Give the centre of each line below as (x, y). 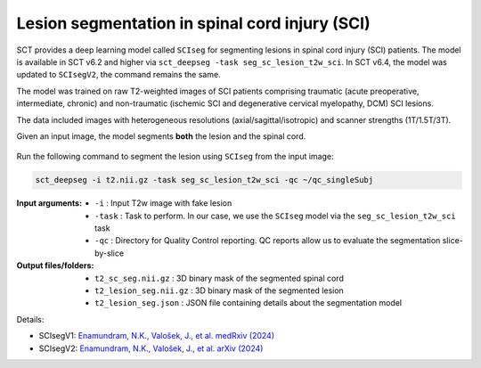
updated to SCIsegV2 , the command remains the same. (119, 75)
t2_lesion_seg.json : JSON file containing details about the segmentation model (249, 303)
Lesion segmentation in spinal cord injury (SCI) (193, 23)
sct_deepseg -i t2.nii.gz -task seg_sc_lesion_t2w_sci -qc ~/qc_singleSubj (204, 180)
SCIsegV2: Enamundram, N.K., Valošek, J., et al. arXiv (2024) (151, 348)
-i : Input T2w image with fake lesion (163, 203)
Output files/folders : (55, 266)
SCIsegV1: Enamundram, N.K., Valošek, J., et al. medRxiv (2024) (157, 336)
